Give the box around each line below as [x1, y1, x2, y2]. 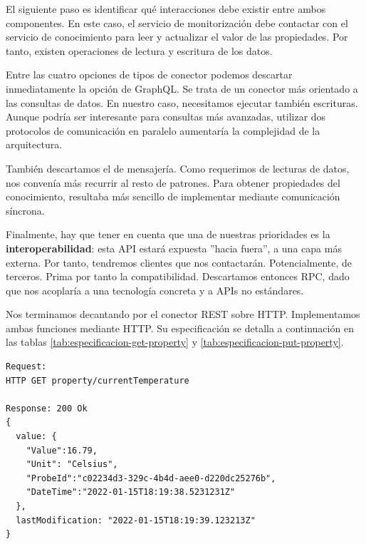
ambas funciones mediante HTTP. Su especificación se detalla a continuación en [6, 320, 354, 335]
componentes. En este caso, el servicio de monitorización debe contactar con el [6, 15, 348, 30]
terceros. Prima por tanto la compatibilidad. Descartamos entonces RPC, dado [6, 269, 350, 284]
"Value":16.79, [26, 445, 98, 456]
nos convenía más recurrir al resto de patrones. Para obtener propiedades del [6, 175, 340, 190]
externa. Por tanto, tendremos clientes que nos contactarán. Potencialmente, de [6, 255, 352, 270]
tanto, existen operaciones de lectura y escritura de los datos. [6, 43, 273, 58]
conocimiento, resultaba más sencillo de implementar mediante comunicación [6, 189, 340, 204]
